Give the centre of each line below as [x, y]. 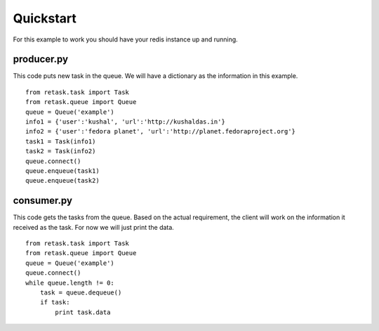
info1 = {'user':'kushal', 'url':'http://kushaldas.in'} [126, 122]
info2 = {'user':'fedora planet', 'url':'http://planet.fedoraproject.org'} [161, 131]
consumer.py [43, 201]
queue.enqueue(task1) [62, 171]
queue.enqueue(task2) [62, 181]
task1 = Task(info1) [61, 141]
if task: [55, 303]
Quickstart [45, 18]
